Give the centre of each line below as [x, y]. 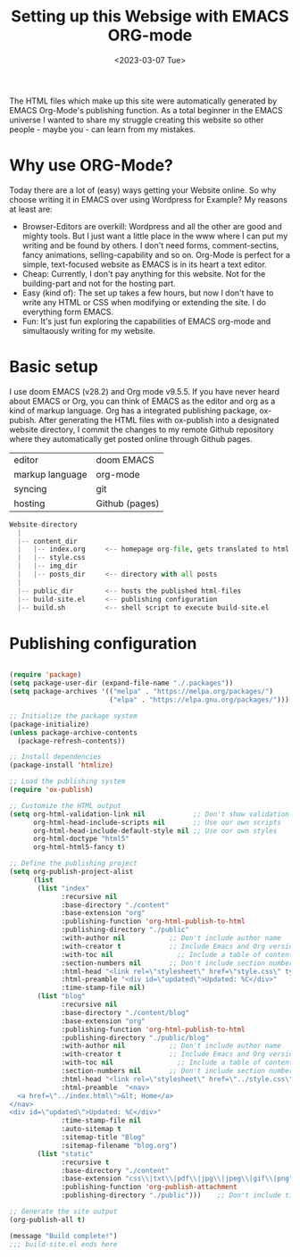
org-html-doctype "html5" [81, 839]
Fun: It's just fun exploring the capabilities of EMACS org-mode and [146, 321]
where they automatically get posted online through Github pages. [131, 438]
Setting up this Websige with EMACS [150, 17]
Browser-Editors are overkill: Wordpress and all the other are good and [152, 226]
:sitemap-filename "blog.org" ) [119, 1145]
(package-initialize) [50, 724]
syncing [30, 488]
